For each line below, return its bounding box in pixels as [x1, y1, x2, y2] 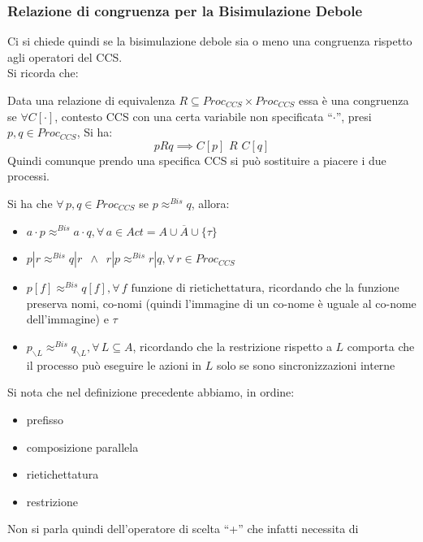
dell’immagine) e [26, 310, 109, 327]
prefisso [26, 410, 64, 427]
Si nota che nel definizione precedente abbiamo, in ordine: [7, 384, 295, 401]
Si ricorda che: [7, 64, 79, 81]
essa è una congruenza [298, 92, 409, 108]
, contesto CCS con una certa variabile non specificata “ [54, 107, 333, 124]
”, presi [335, 107, 372, 124]
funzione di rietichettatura [131, 283, 262, 295]
